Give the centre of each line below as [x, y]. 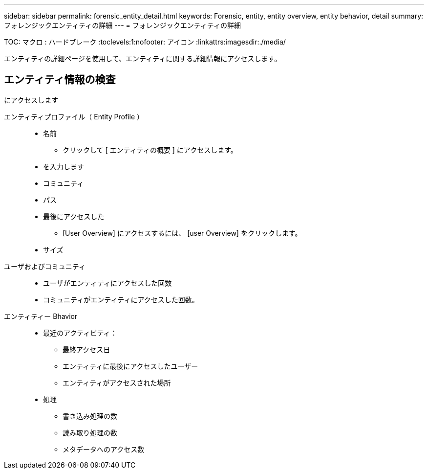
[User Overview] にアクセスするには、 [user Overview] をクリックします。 [182, 233]
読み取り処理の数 [90, 432]
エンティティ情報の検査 [60, 80]
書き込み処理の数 [90, 416]
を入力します [64, 166]
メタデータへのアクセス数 [104, 449]
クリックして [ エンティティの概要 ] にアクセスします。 [150, 150]
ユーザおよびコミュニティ [45, 266]
